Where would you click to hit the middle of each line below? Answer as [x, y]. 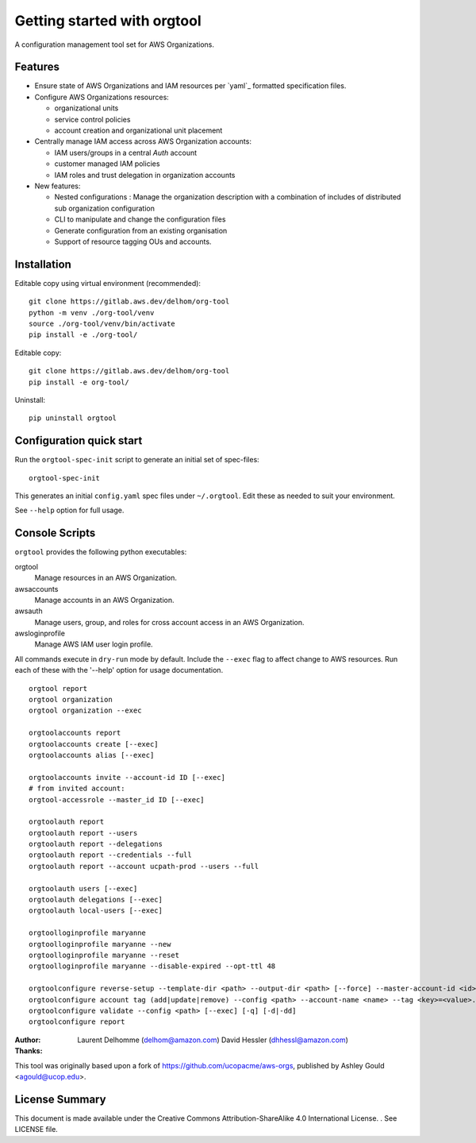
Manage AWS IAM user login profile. [94, 644]
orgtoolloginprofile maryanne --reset [104, 955]
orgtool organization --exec [85, 711]
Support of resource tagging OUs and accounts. [133, 241]
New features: [58, 186]
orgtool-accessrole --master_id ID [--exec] [117, 799]
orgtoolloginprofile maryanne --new [100, 944]
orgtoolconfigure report [77, 1022]
